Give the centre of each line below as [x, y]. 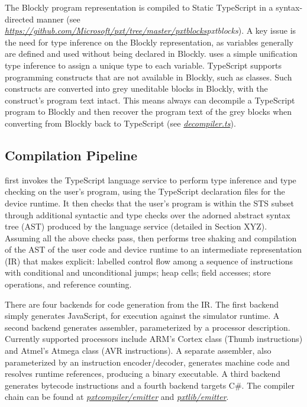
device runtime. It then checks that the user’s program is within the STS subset [150, 203]
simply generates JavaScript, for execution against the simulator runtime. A [142, 316]
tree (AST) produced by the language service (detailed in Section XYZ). [136, 226]
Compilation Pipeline [71, 155]
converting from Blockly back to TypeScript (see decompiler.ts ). [120, 123]
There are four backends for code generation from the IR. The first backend [142, 304]
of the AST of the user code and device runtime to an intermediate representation [153, 249]
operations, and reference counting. [68, 284]
